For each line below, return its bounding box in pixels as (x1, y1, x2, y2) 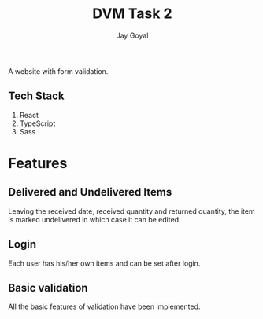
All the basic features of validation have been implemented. (8, 302, 201, 311)
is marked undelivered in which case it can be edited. (8, 214, 181, 224)
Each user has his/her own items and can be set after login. (8, 258, 201, 268)
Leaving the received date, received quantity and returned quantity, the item (8, 206, 255, 216)
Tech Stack (8, 90, 65, 103)
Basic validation (8, 280, 88, 295)
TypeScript (19, 119, 56, 128)
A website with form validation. (8, 66, 109, 75)
